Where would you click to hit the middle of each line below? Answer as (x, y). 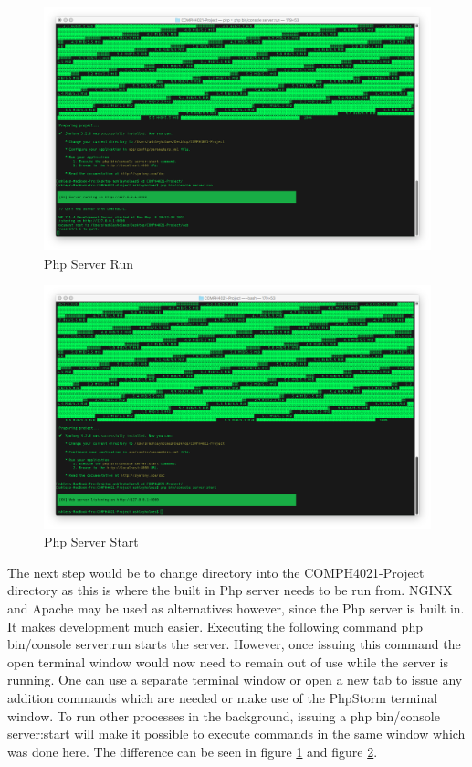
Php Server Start (91, 542)
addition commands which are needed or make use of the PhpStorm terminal (223, 698)
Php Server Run (89, 263)
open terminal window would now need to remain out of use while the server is (228, 661)
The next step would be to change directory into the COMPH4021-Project (216, 572)
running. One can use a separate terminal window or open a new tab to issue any (235, 680)
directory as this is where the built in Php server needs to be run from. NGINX (230, 590)
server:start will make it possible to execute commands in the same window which (236, 734)
